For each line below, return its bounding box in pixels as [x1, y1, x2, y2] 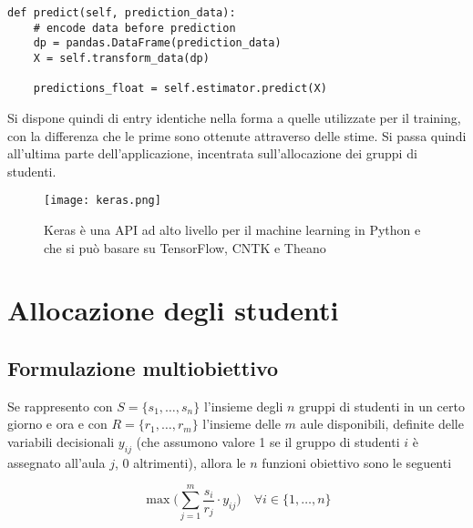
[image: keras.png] [44, 194, 161, 208]
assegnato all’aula [7, 452, 106, 472]
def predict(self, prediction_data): [7, 6, 236, 19]
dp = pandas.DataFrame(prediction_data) [33, 36, 282, 50]
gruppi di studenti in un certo [299, 396, 465, 415]
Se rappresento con [7, 396, 113, 415]
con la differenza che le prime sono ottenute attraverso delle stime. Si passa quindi [7, 126, 467, 145]
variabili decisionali [7, 432, 115, 451]
